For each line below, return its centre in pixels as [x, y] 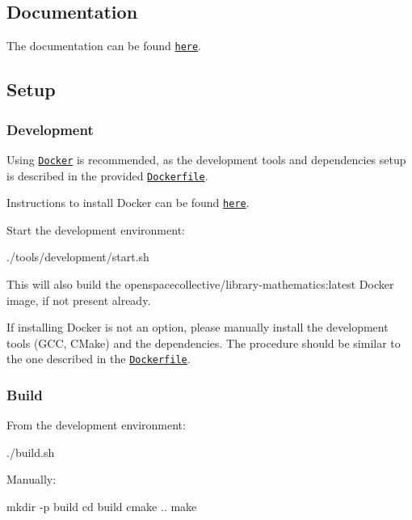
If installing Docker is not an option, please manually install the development [198, 327]
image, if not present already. [79, 300]
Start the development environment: [96, 229]
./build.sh [31, 452]
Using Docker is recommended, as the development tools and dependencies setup [206, 159]
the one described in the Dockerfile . [99, 359]
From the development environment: [96, 425]
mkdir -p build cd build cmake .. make [102, 507]
